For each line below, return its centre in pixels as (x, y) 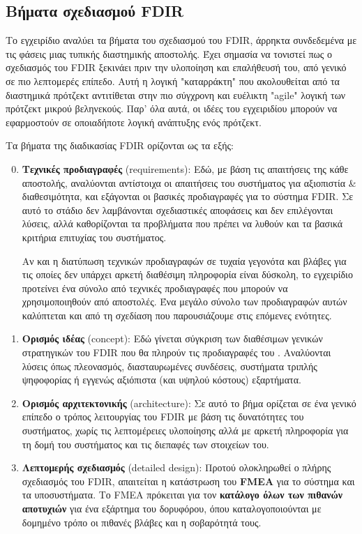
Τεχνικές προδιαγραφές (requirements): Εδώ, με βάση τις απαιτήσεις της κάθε (185, 168)
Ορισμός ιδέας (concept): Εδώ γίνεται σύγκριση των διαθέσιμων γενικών (172, 338)
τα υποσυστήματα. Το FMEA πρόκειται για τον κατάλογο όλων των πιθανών (182, 495)
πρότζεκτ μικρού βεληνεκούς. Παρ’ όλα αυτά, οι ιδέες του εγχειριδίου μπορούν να (172, 108)
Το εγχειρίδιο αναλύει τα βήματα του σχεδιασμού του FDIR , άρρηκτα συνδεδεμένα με (181, 40)
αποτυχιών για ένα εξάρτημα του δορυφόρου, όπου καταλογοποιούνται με (172, 509)
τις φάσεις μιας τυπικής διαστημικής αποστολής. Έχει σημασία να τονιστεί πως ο (169, 53)
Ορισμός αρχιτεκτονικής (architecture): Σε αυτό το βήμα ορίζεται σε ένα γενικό (189, 403)
